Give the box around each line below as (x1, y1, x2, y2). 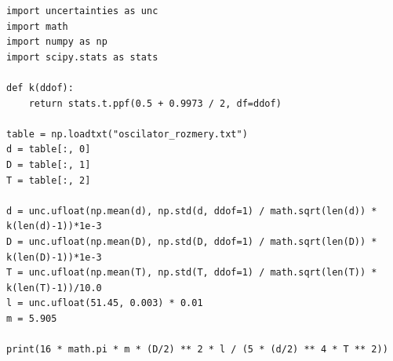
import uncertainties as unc (6, 5, 158, 16)
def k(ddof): (6, 82, 74, 93)
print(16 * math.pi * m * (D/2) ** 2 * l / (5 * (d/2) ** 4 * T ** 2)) (6, 344, 388, 356)
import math (6, 20, 68, 32)
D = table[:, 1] (6, 159, 91, 170)
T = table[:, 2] (6, 174, 91, 186)
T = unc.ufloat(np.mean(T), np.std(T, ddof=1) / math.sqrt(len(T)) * (6, 267, 377, 279)
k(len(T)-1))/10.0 (6, 282, 102, 294)
